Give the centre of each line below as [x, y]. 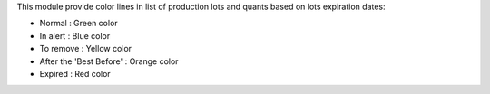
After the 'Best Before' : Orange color [109, 61]
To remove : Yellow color [85, 49]
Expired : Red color [75, 73]
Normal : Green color [78, 23]
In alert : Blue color [75, 35]
